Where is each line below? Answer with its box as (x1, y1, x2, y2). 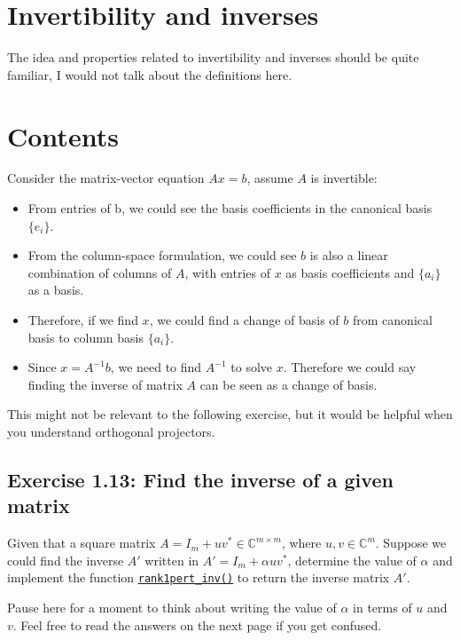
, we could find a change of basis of (149, 311, 339, 328)
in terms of (353, 598, 412, 616)
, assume (246, 169, 293, 187)
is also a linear (309, 246, 388, 265)
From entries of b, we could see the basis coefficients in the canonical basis (27, 199, 433, 217)
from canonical (353, 311, 433, 328)
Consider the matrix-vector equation (7, 169, 205, 187)
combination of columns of (27, 263, 172, 281)
